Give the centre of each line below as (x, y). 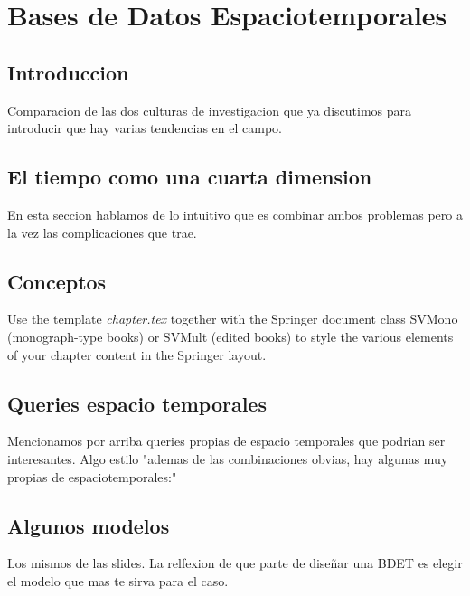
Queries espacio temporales (137, 403)
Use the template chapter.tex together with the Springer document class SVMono (233, 319)
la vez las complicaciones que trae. (102, 232)
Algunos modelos (89, 525)
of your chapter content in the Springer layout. (137, 354)
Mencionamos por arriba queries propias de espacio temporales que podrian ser (226, 441)
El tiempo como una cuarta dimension (190, 177)
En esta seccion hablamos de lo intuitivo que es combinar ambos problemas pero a (235, 214)
